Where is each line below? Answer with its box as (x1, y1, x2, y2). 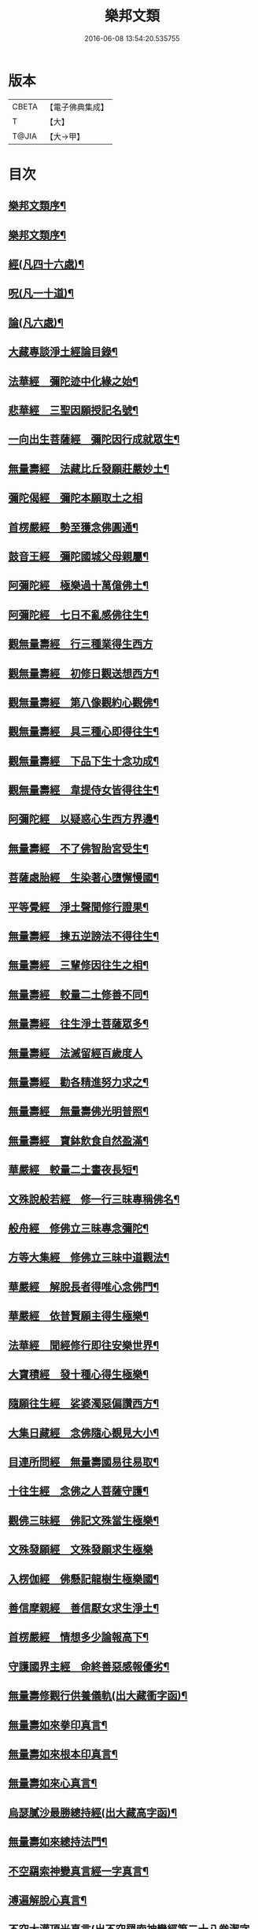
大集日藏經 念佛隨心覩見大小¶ (8, 1426, 160, 1439)
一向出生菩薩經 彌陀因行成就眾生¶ (8, 433, 180, 446)
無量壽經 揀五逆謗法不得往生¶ (8, 929, 160, 943)
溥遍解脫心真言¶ (8, 1894, 87, 1907)
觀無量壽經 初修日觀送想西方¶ (8, 667, 160, 680)
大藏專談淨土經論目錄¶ (8, 346, 118, 359)
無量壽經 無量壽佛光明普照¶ (8, 1105, 149, 1118)
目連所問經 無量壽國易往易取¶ (8, 1455, 160, 1469)
